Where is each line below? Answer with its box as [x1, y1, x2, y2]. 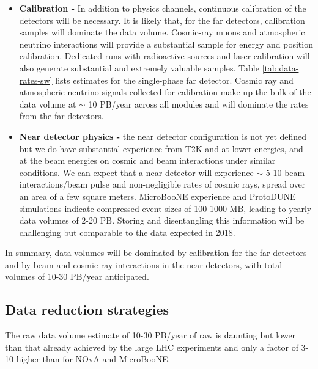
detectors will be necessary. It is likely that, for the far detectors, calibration [19, 13, 305, 26]
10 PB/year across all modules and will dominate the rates [88, 97, 309, 110]
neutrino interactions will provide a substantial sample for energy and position [19, 37, 313, 50]
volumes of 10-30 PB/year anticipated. [5, 270, 149, 283]
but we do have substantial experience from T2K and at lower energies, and [19, 142, 303, 155]
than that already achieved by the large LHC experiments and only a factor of [5, 340, 298, 353]
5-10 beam [265, 166, 305, 178]
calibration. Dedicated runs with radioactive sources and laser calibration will [19, 49, 310, 62]
